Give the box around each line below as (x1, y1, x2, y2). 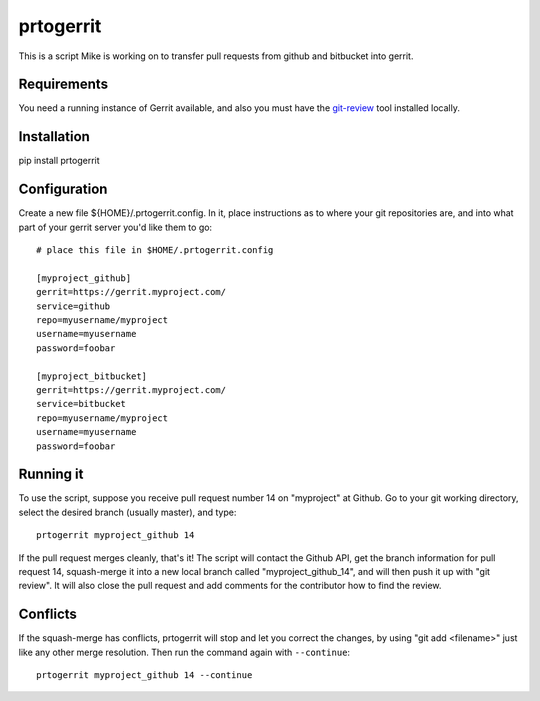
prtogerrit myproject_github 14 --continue (36, 670, 253, 681)
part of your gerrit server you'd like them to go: (18, 221, 213, 233)
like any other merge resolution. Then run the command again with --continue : (18, 646, 350, 658)
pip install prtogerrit (18, 155, 100, 167)
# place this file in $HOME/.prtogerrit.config (36, 245, 274, 256)
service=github (36, 300, 111, 312)
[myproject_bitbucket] (36, 370, 148, 382)
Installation (18, 128, 90, 145)
